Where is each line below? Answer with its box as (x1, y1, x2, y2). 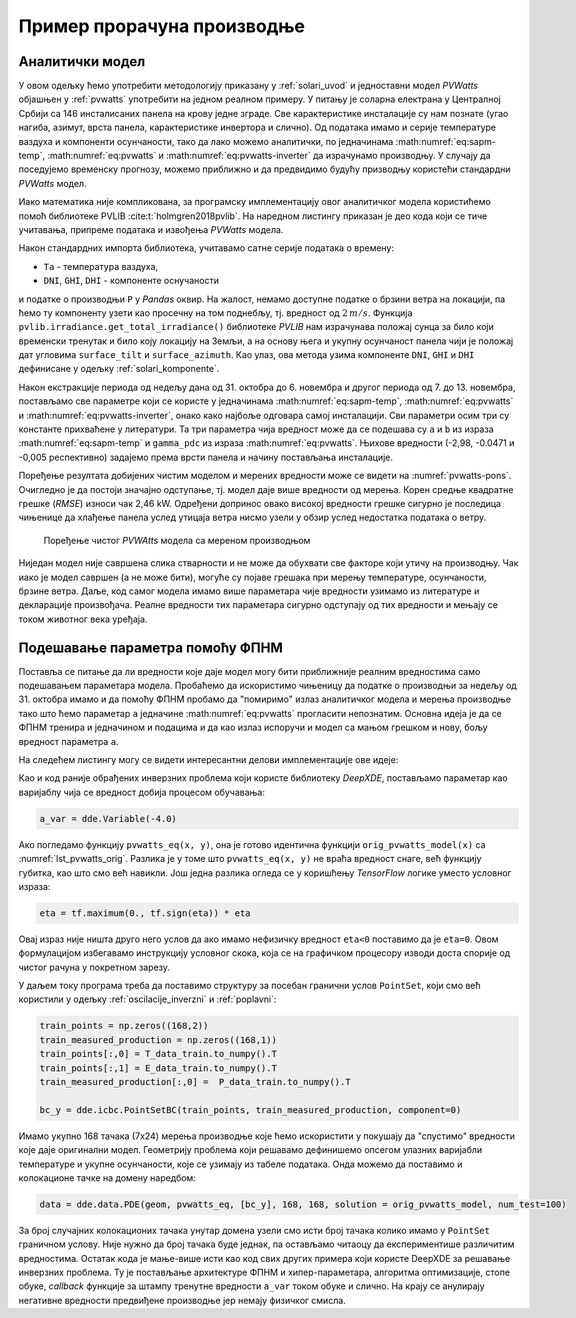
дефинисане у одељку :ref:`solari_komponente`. (18, 363, 220, 375)
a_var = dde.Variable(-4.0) (39, 813, 177, 824)
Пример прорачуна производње (18, 15, 305, 37)
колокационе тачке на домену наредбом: (18, 1171, 197, 1184)
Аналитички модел (18, 53, 146, 70)
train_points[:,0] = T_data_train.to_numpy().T (39, 1048, 277, 1060)
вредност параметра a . (18, 735, 119, 747)
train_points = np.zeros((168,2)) (39, 1020, 209, 1032)
